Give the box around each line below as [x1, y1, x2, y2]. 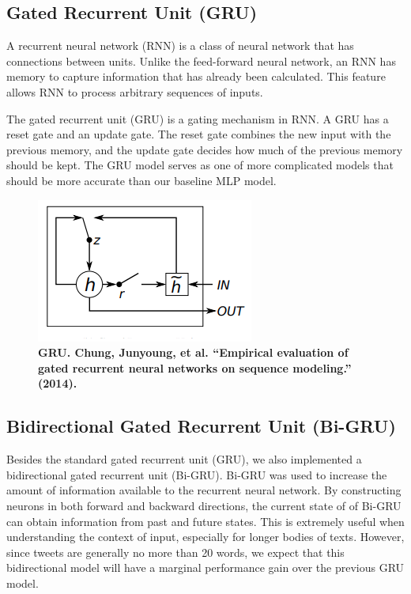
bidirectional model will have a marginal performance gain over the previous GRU [6, 559, 405, 576]
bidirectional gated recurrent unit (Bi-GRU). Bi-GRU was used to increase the [6, 466, 387, 482]
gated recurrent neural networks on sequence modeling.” [38, 359, 352, 376]
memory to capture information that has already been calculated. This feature [6, 68, 386, 85]
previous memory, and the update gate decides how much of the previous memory [6, 141, 403, 157]
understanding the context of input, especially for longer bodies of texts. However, [6, 528, 405, 545]
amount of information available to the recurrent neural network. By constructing [6, 482, 402, 498]
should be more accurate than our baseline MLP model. [6, 172, 277, 188]
